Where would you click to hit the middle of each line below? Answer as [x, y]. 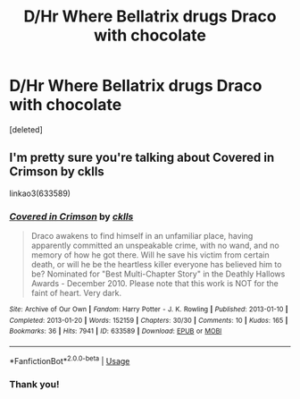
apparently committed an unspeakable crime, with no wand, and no [155, 246]
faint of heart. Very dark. [76, 293]
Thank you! [34, 384]
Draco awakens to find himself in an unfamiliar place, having [142, 236]
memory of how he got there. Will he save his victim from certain [150, 255]
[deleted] [26, 129]
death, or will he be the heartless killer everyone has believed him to [156, 265]
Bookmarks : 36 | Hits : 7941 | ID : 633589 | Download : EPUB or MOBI [116, 331]
